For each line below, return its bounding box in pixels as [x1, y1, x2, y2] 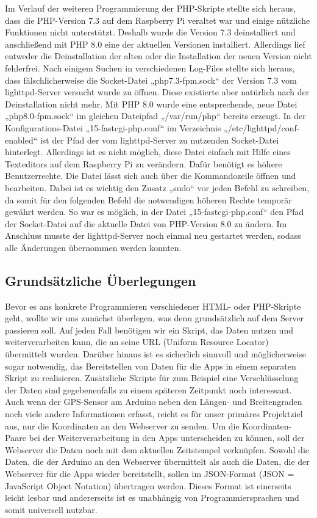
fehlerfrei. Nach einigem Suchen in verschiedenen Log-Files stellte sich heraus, [5, 61, 295, 74]
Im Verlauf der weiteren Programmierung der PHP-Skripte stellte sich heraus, [5, 2, 296, 14]
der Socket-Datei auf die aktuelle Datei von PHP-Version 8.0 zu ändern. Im [5, 217, 287, 230]
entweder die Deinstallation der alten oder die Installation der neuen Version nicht [5, 49, 312, 62]
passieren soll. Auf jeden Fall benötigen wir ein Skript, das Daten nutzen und [5, 323, 293, 336]
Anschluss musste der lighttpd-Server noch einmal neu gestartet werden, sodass [5, 229, 301, 242]
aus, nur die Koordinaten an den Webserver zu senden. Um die [5, 419, 240, 432]
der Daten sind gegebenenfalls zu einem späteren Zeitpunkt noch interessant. [5, 383, 292, 396]
